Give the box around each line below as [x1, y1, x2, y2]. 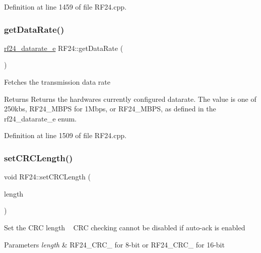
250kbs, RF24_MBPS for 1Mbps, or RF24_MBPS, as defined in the [4, 103, 216, 114]
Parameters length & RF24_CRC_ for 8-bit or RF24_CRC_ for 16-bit [4, 239, 225, 249]
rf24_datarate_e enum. [4, 113, 77, 123]
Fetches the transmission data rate [4, 77, 110, 87]
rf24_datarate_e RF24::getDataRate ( [4, 42, 123, 53]
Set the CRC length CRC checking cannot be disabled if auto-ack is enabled [4, 222, 245, 232]
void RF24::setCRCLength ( [4, 171, 91, 182]
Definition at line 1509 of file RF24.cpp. [4, 130, 126, 141]
